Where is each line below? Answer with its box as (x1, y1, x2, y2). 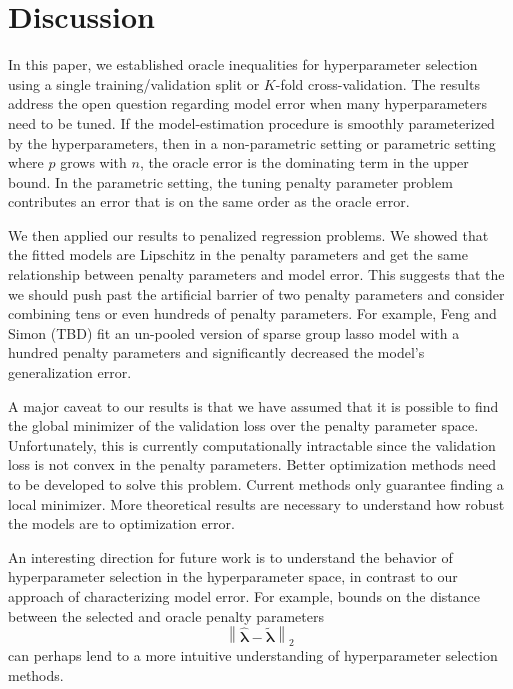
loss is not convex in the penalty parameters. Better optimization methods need (8, 454, 496, 475)
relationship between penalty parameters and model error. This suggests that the (8, 264, 505, 285)
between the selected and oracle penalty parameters (8, 605, 325, 626)
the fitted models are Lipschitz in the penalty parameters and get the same (8, 244, 468, 265)
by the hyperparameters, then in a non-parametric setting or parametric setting (8, 132, 496, 153)
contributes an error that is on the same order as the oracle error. (8, 191, 410, 212)
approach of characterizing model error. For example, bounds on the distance (8, 585, 480, 606)
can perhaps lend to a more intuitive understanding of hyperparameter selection (8, 644, 498, 665)
